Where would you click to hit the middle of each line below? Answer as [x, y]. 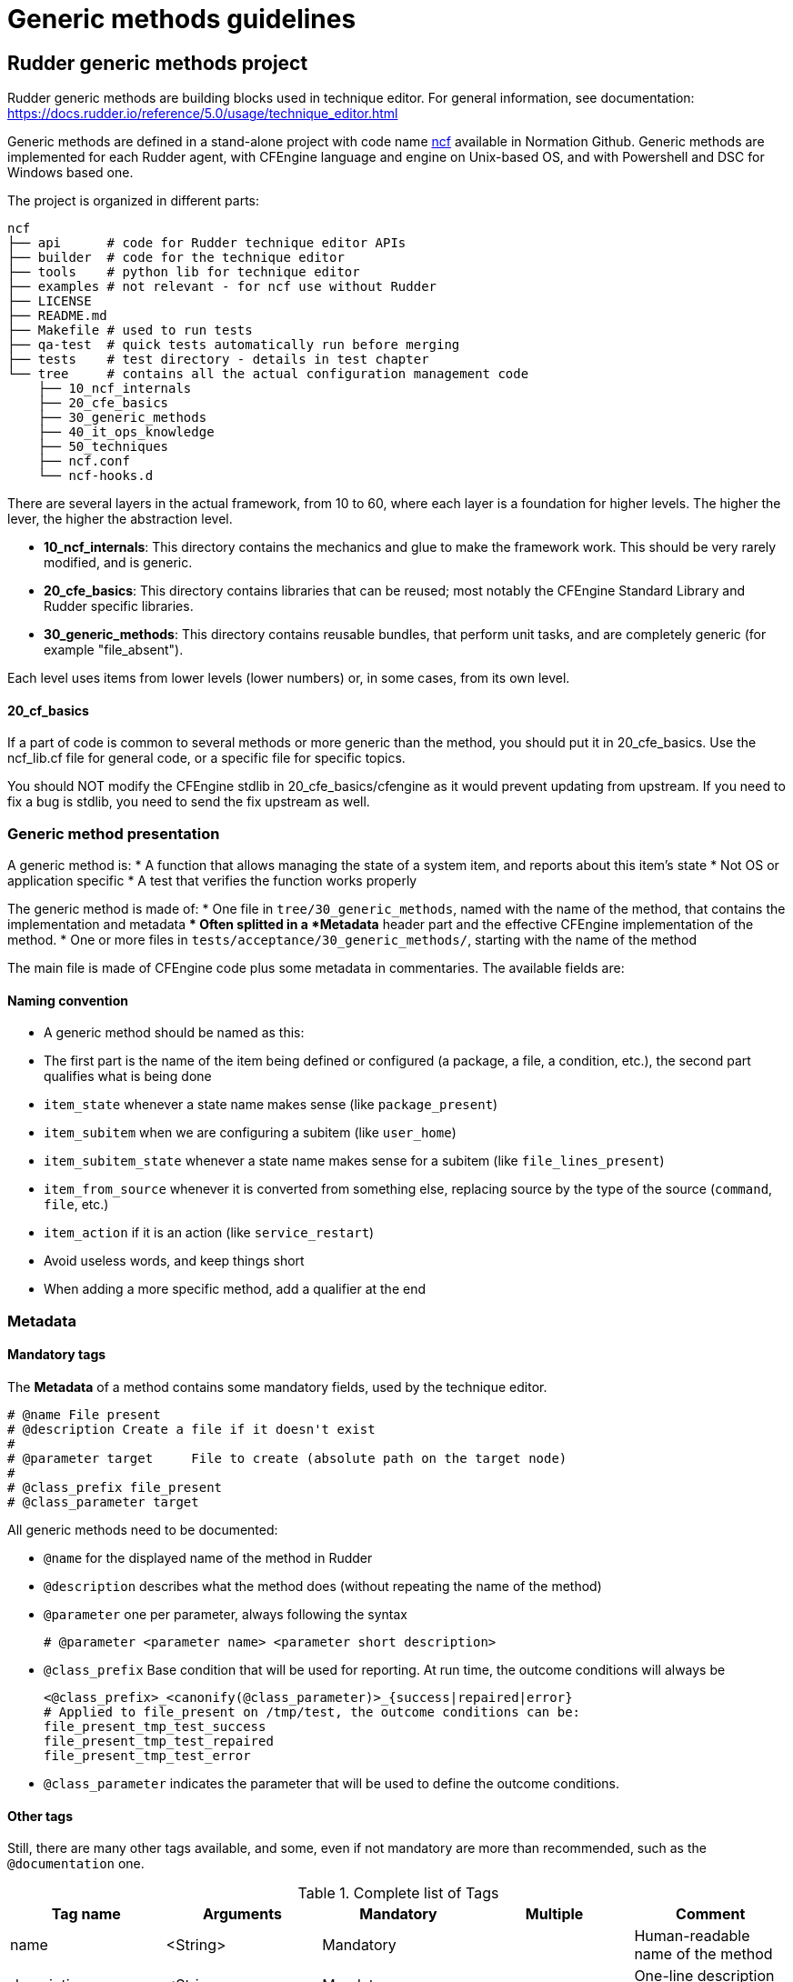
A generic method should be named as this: [174, 1033]
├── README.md [57, 316]
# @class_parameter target [103, 1502]
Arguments [242, 1914]
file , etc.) [76, 1205]
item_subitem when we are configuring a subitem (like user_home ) [250, 1133]
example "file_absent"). [114, 650]
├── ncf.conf [84, 461]
